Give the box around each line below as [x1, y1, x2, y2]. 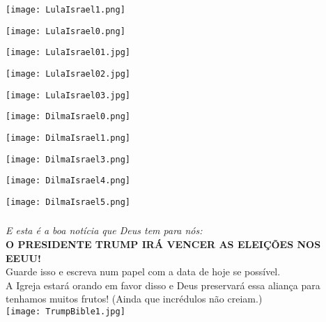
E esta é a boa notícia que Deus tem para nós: [6, 223, 203, 238]
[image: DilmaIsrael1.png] [6, 132, 130, 143]
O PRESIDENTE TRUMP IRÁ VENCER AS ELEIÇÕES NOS [6, 237, 321, 252]
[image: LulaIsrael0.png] [6, 26, 125, 36]
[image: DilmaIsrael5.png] [6, 197, 130, 207]
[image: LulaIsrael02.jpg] [6, 68, 130, 79]
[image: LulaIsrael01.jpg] [6, 47, 130, 58]
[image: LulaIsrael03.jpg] [6, 90, 130, 100]
